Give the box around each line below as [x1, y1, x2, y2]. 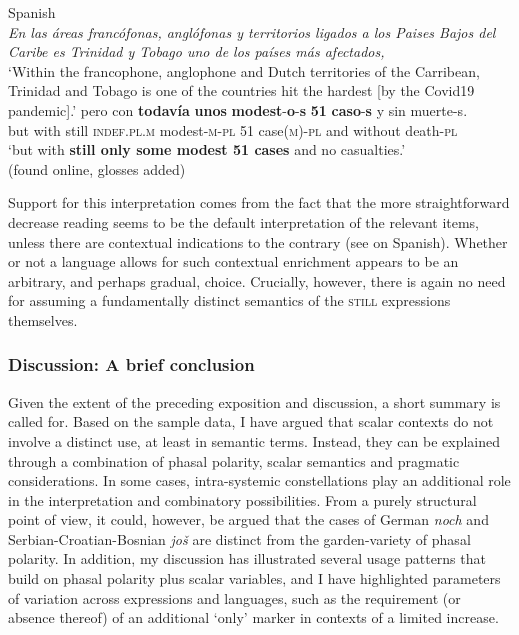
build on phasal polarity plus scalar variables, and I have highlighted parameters [8, 568, 501, 589]
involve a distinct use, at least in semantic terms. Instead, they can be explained [8, 430, 501, 451]
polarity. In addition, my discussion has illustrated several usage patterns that [8, 548, 486, 569]
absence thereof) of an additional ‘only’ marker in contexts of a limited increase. [8, 607, 499, 628]
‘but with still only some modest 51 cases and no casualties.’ [8, 139, 406, 160]
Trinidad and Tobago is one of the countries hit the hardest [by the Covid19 [8, 80, 475, 101]
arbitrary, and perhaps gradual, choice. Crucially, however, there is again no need [8, 270, 506, 291]
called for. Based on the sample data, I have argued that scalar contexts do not [8, 411, 494, 432]
